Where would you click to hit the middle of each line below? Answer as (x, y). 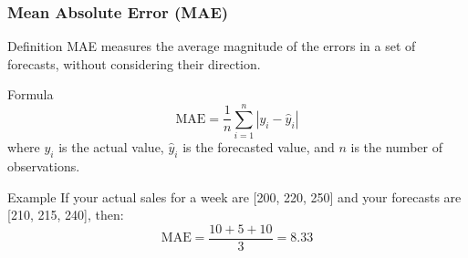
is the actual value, (111, 147)
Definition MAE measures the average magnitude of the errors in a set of (212, 46)
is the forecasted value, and (259, 147)
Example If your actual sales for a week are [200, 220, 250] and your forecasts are (234, 196)
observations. (44, 165)
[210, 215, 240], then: (66, 215)
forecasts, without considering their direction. (134, 63)
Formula (31, 94)
